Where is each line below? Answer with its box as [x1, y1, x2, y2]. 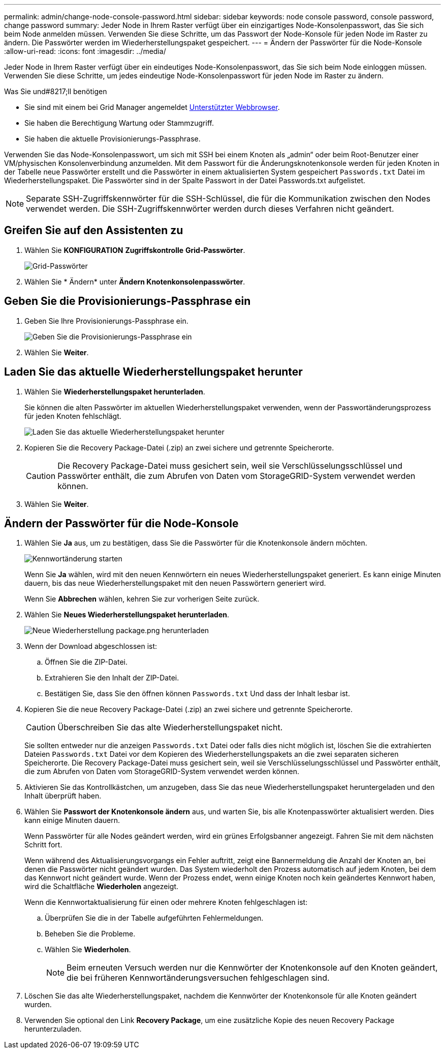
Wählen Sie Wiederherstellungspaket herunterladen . [24, 387, 205, 396]
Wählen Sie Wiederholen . [45, 945, 131, 954]
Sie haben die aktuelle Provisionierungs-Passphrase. [24, 134, 201, 143]
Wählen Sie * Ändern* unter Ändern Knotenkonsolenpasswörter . [24, 277, 245, 286]
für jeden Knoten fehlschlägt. [24, 411, 121, 420]
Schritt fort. [24, 840, 62, 849]
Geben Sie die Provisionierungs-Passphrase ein [4, 295, 251, 308]
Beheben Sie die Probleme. [45, 929, 136, 938]
